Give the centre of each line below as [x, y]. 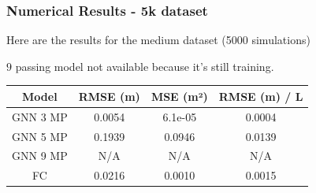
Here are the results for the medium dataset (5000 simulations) [158, 40]
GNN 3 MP [40, 116]
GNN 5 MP [40, 136]
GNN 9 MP [40, 156]
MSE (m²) [179, 96]
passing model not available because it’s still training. [145, 66]
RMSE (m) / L [261, 96]
